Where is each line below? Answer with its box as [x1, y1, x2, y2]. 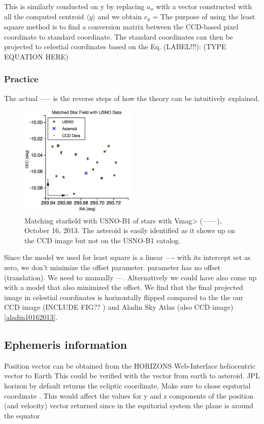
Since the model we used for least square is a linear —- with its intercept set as [4, 252, 251, 263]
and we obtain [97, 11, 142, 21]
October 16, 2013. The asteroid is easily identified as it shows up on [24, 225, 236, 236]
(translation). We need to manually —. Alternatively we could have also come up [4, 272, 257, 282]
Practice [4, 73, 39, 85]
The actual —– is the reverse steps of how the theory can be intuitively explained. [4, 92, 260, 103]
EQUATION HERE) [4, 51, 69, 61]
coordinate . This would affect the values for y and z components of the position [4, 390, 254, 401]
